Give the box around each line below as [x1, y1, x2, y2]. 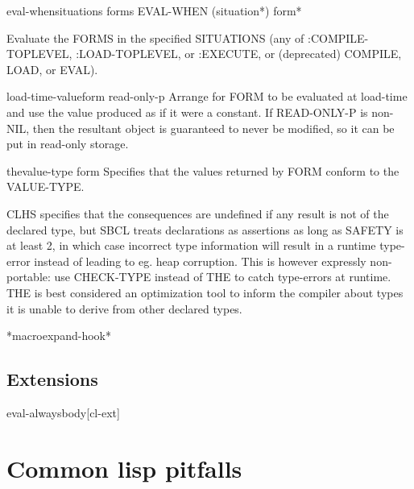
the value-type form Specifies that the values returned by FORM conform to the [6, 162, 400, 179]
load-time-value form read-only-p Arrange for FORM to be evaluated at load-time [6, 88, 408, 105]
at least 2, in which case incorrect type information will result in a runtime [6, 237, 376, 254]
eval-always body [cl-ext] [6, 404, 120, 421]
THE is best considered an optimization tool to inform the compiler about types [6, 284, 404, 300]
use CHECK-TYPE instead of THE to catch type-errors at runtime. [54, 268, 391, 285]
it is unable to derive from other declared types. [6, 300, 242, 317]
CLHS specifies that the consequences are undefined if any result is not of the [6, 205, 389, 222]
